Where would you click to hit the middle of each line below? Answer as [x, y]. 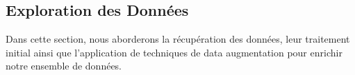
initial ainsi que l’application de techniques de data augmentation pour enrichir [174, 52]
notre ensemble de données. [64, 66]
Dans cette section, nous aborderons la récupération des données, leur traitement [178, 39]
